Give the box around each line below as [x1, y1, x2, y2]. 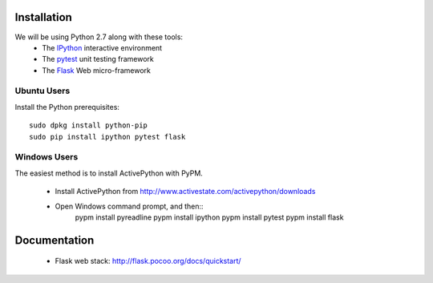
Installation [14, 10, 72, 24]
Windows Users [14, 152, 79, 163]
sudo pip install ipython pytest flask [29, 132, 186, 141]
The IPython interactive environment [42, 42, 163, 52]
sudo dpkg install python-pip [29, 121, 148, 130]
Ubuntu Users [14, 85, 71, 96]
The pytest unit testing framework [42, 55, 154, 64]
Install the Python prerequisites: [14, 102, 120, 111]
